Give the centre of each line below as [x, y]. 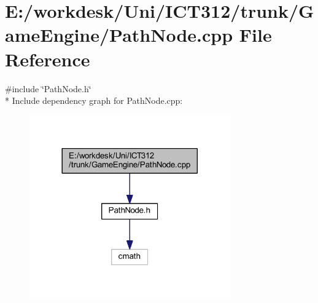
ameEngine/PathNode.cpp [119, 35]
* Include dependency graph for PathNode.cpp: [94, 100]
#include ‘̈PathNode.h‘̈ [48, 88]
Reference [48, 59]
